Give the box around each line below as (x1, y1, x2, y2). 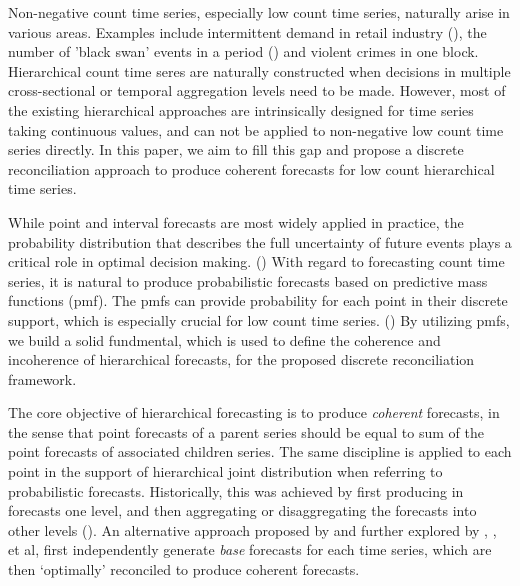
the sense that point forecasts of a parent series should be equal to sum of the (8, 421, 484, 442)
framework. (8, 368, 77, 389)
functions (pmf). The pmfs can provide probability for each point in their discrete (8, 290, 508, 311)
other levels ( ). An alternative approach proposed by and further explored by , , (8, 519, 497, 540)
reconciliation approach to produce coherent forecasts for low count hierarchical (8, 158, 495, 179)
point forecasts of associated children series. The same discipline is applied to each (8, 441, 512, 462)
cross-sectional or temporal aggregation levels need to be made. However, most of (8, 80, 506, 101)
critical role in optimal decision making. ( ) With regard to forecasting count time (8, 251, 505, 272)
